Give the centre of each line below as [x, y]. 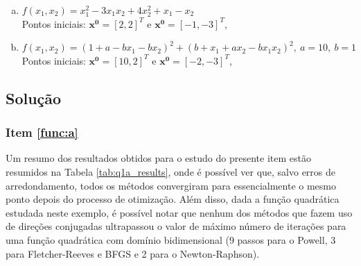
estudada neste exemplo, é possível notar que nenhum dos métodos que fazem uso [179, 212]
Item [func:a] [42, 132]
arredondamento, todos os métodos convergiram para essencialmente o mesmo [171, 185]
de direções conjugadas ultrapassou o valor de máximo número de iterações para [176, 226]
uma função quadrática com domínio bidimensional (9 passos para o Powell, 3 [171, 239]
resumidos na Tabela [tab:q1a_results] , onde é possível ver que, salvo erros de [171, 171]
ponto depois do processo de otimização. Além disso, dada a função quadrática [173, 199]
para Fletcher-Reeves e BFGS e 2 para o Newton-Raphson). [133, 253]
